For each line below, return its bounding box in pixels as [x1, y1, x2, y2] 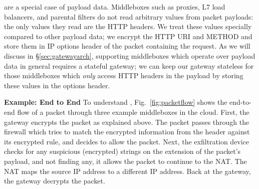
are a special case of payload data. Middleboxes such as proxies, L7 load [4, 2, 225, 12]
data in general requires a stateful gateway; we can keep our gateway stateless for [4, 60, 254, 71]
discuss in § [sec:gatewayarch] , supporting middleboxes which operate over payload [4, 50, 255, 61]
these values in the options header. [4, 80, 110, 90]
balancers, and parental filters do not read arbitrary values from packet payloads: [4, 11, 253, 22]
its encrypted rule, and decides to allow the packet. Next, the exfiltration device [4, 136, 249, 146]
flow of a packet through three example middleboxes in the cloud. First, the [17, 106, 249, 117]
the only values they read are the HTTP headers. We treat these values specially [4, 21, 252, 32]
